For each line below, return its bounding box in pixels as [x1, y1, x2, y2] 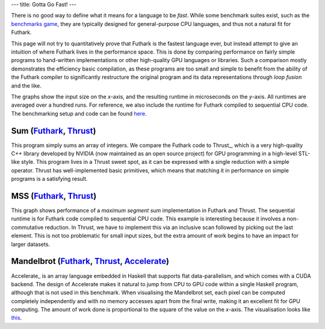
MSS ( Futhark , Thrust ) [11, 190, 97, 201]
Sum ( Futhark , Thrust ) [11, 125, 96, 136]
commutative [11, 224, 44, 231]
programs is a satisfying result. [11, 175, 88, 183]
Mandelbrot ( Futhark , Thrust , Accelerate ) [11, 256, 170, 266]
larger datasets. [11, 240, 51, 248]
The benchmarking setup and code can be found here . [11, 110, 147, 117]
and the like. [11, 82, 42, 89]
